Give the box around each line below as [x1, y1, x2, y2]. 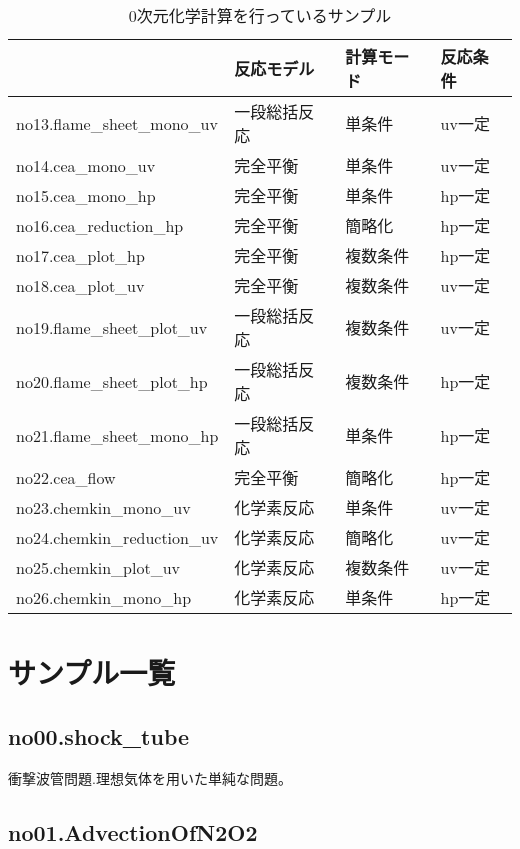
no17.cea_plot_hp [16, 243, 145, 267]
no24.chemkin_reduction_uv [16, 525, 219, 549]
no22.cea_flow [16, 465, 116, 489]
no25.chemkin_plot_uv [16, 555, 181, 579]
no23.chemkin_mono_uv [16, 495, 191, 519]
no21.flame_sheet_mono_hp [16, 423, 219, 447]
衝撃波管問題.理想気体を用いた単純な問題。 [8, 767, 292, 788]
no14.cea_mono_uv [16, 153, 156, 177]
